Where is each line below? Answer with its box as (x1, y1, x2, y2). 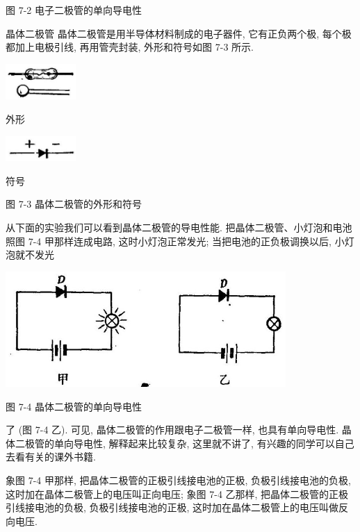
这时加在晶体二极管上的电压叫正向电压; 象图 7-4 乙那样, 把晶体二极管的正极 (6, 486, 349, 501)
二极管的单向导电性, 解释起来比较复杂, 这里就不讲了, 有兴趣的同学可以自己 (15, 435, 354, 450)
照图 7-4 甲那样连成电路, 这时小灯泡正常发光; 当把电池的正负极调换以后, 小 (6, 233, 345, 248)
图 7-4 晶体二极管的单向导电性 (6, 399, 142, 413)
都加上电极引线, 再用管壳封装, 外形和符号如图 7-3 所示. (6, 40, 254, 54)
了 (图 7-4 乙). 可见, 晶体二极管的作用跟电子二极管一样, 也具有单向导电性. (6, 422, 339, 437)
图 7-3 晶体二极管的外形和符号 (6, 197, 142, 211)
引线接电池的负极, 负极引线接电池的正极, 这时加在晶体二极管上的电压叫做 (6, 500, 339, 515)
